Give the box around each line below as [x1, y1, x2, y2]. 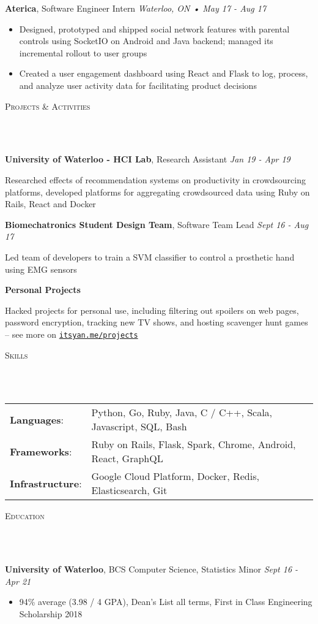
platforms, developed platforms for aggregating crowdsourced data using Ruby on [5, 185, 310, 198]
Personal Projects [5, 283, 81, 296]
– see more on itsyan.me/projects [5, 327, 138, 340]
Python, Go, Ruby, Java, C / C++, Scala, [91, 405, 273, 420]
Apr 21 [5, 574, 31, 587]
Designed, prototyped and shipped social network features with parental [19, 22, 290, 35]
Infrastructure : [10, 476, 82, 490]
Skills [5, 348, 28, 361]
